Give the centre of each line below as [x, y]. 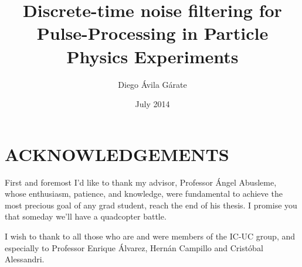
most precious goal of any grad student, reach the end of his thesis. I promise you [151, 205]
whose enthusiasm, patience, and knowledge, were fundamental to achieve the [144, 194]
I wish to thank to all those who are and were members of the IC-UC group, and [150, 236]
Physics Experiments [152, 56]
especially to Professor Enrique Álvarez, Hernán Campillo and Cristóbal [134, 247]
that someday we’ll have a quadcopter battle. [86, 216]
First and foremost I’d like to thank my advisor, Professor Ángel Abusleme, [141, 182]
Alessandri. [25, 259]
